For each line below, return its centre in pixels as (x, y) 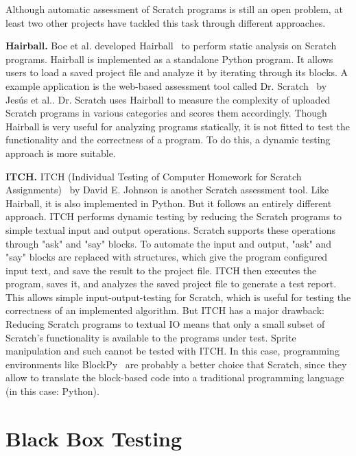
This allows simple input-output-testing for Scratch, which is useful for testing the (178, 297)
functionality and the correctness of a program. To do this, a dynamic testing (168, 140)
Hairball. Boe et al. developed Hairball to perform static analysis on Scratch (171, 46)
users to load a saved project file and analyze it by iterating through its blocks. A (177, 72)
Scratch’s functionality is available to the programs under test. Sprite (151, 337)
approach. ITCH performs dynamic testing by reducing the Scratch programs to (174, 216)
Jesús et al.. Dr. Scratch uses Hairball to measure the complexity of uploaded (168, 99)
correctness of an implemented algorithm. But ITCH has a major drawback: (165, 310)
